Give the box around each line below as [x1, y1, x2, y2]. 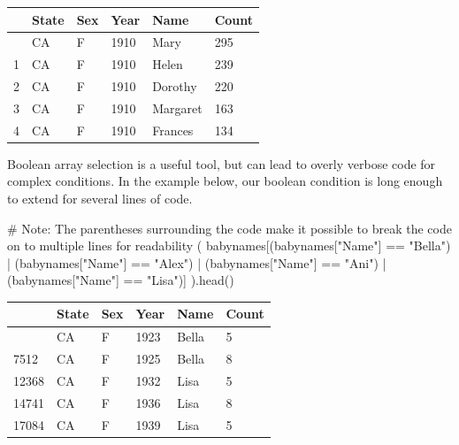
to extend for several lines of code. [7, 189, 193, 207]
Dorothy [152, 77, 197, 96]
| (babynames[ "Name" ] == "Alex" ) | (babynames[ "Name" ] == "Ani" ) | [7, 253, 386, 272]
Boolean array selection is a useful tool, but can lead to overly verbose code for [7, 154, 436, 173]
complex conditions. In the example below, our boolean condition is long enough [7, 172, 443, 190]
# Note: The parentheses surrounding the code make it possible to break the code [7, 219, 452, 237]
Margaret [152, 98, 203, 117]
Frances [152, 120, 194, 139]
